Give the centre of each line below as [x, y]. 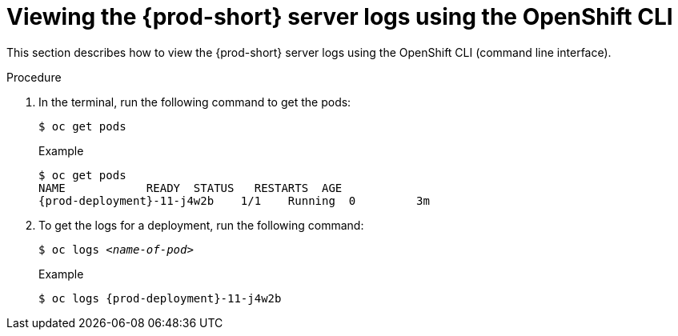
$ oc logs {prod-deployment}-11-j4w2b [160, 298]
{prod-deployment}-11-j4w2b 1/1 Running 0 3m [234, 200]
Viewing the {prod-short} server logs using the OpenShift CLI [340, 17]
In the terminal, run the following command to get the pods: [195, 102]
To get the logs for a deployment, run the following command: [201, 225]
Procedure [34, 77]
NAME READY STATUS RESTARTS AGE [191, 188]
